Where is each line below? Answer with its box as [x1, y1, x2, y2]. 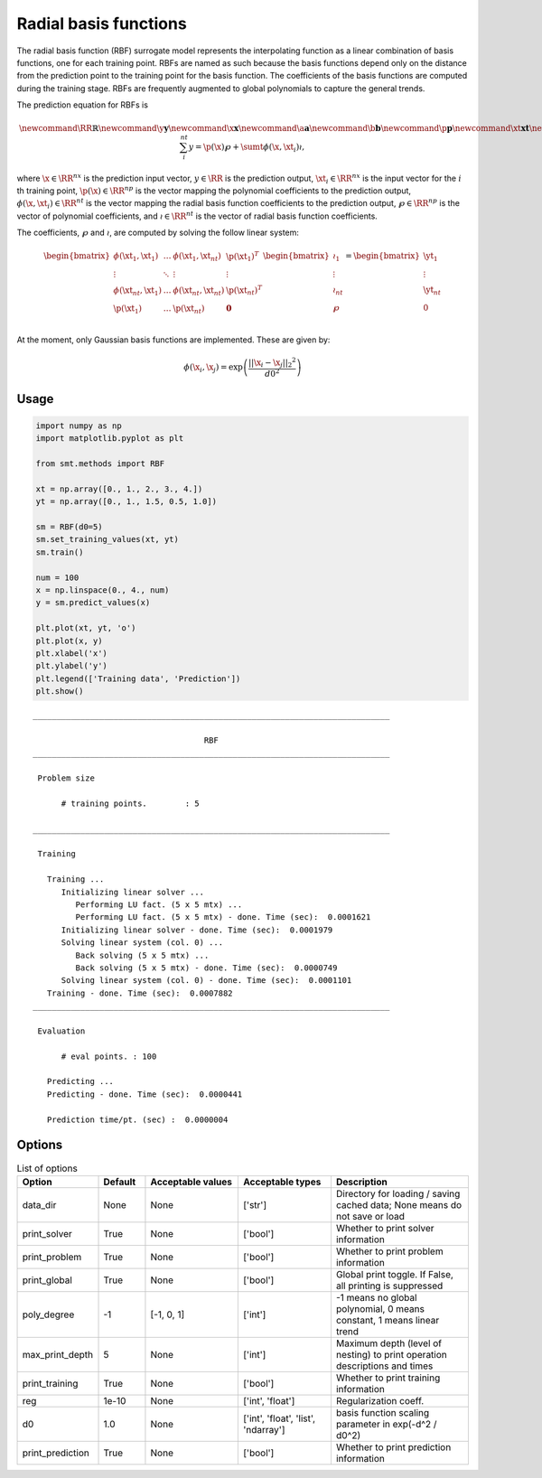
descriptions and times [335, 1360, 434, 1372]
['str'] [243, 1198, 266, 1211]
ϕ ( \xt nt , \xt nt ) [173, 285, 225, 297]
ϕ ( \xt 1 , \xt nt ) [173, 251, 221, 264]
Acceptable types [243, 1175, 322, 1188]
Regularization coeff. [335, 1394, 425, 1407]
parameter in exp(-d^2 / [335, 1417, 437, 1430]
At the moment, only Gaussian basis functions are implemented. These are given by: [16, 334, 331, 345]
